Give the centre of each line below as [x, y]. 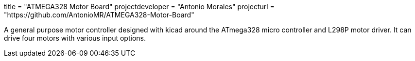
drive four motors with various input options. [75, 38]
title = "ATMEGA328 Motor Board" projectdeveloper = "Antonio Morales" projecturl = [139, 7]
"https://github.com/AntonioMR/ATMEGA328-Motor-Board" [99, 15]
